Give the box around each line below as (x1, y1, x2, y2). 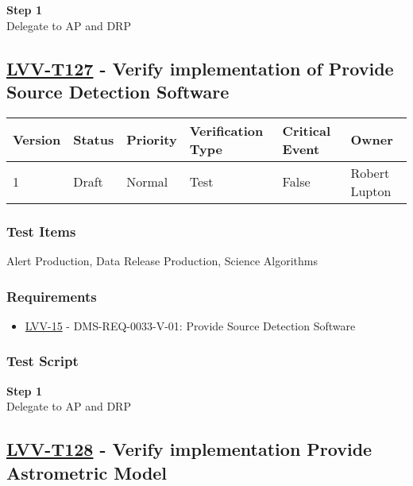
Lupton (350, 181, 392, 200)
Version (13, 130, 61, 149)
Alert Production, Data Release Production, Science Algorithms (6, 253, 318, 268)
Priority (126, 130, 177, 149)
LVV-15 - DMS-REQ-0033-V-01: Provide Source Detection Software (25, 317, 356, 334)
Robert (350, 163, 390, 182)
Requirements (6, 286, 97, 306)
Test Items (6, 221, 76, 241)
